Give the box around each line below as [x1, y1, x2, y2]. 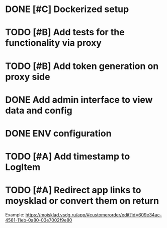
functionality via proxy [5, 37, 102, 49]
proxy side [5, 71, 50, 83]
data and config [5, 105, 72, 116]
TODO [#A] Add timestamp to [5, 151, 130, 162]
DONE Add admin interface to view [5, 94, 153, 105]
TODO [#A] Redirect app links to [5, 185, 141, 196]
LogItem [5, 162, 41, 173]
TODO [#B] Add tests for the [5, 27, 125, 38]
